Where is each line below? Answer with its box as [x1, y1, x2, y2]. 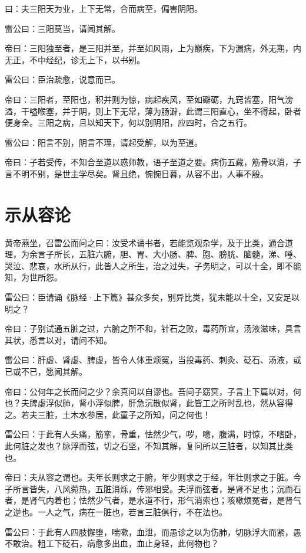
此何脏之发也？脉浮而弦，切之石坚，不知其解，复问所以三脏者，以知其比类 [5, 439, 293, 451]
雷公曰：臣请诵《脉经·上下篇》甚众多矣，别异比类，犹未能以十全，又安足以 [5, 291, 300, 303]
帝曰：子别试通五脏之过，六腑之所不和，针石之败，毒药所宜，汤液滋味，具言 [5, 322, 301, 335]
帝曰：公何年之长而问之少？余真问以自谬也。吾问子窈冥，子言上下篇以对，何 [5, 385, 301, 397]
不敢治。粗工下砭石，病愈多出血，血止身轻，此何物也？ [5, 537, 219, 549]
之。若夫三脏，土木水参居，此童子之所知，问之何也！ [5, 408, 211, 420]
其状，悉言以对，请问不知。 [5, 333, 112, 346]
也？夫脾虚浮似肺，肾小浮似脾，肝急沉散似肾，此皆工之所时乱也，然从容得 [5, 397, 293, 409]
